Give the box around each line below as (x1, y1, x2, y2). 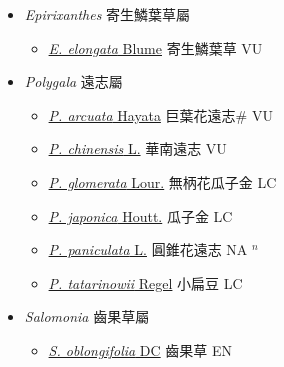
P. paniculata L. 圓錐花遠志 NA (48, 239, 248, 260)
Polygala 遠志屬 (24, 71, 123, 92)
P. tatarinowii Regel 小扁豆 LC (48, 272, 243, 293)
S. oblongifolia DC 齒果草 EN (48, 339, 233, 360)
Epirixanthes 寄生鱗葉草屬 (24, 4, 191, 24)
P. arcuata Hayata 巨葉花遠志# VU (48, 104, 273, 125)
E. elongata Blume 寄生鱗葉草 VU (48, 37, 263, 58)
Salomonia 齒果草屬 (24, 306, 150, 327)
